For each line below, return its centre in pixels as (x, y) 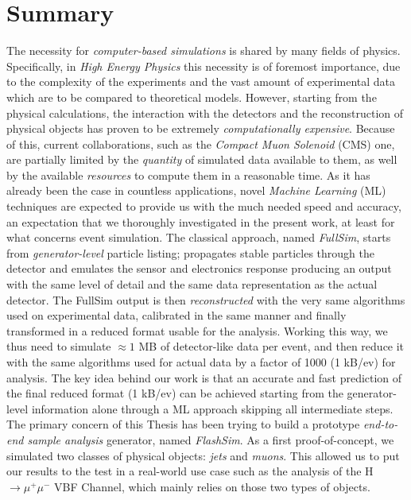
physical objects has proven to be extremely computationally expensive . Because (201, 128)
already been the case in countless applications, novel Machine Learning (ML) (196, 190)
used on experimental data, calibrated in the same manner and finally (176, 315)
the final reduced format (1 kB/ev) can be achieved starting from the (175, 393)
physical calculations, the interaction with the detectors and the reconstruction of (205, 112)
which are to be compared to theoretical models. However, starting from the (192, 97)
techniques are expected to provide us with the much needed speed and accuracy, (204, 206)
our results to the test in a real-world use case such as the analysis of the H (190, 471)
